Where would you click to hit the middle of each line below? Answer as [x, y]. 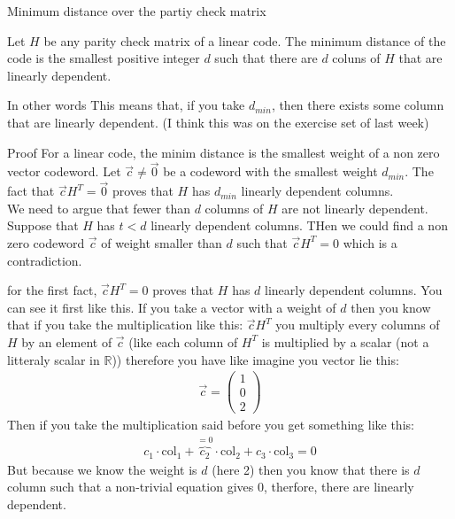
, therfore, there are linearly [339, 487]
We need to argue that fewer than [99, 208]
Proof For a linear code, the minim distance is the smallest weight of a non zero [224, 152]
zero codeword [46, 242]
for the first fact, [52, 290]
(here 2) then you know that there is [311, 469]
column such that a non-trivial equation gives [131, 487]
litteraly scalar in [54, 359]
